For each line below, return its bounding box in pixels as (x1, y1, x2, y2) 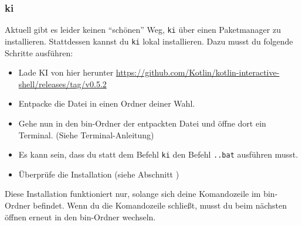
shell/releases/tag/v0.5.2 (18, 77, 107, 90)
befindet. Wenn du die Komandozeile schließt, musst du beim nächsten (33, 199, 287, 211)
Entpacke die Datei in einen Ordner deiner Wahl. (18, 97, 195, 110)
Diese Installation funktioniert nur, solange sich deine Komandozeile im (5, 187, 261, 200)
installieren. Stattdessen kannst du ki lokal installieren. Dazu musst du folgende (5, 35, 293, 47)
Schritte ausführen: (5, 46, 73, 59)
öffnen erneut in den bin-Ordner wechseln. (5, 210, 156, 223)
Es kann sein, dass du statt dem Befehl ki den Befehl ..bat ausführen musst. (18, 148, 298, 161)
